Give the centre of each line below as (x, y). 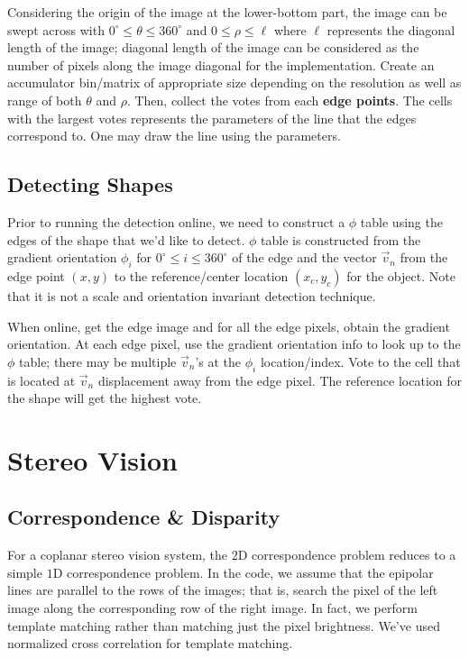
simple (25, 572)
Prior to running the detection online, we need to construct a (176, 221)
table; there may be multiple (98, 361)
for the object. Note (401, 275)
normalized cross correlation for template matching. (150, 643)
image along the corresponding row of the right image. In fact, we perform (212, 608)
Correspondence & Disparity (144, 517)
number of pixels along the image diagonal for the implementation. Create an (221, 64)
